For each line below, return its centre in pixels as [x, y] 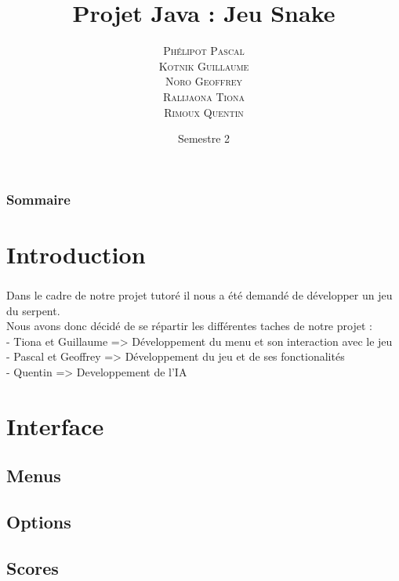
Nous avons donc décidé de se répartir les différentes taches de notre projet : [189, 326]
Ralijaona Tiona [204, 96]
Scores [33, 567]
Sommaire [38, 199]
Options [39, 522]
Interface [55, 425]
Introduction [76, 254]
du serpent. [33, 310]
